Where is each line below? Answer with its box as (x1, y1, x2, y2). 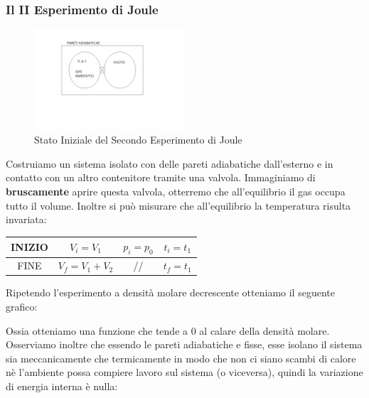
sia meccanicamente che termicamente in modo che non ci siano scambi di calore (6, 350, 356, 365)
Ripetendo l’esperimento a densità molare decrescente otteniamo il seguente (6, 285, 335, 300)
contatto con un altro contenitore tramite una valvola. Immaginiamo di (6, 170, 316, 185)
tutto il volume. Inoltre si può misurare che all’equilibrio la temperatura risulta (6, 198, 351, 213)
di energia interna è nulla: (6, 378, 118, 393)
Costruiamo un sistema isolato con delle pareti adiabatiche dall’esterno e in (6, 156, 333, 171)
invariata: (6, 212, 47, 227)
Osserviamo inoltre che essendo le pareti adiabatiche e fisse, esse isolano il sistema (6, 337, 363, 352)
